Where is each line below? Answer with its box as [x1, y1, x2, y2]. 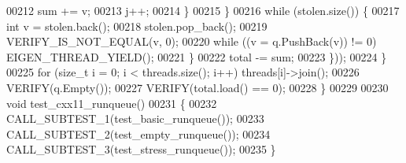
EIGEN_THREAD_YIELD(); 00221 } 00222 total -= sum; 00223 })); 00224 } [6, 48, 387, 65]
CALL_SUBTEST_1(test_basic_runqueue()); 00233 [6, 110, 264, 127]
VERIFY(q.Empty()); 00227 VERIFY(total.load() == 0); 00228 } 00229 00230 [6, 79, 389, 95]
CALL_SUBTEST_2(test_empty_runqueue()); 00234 [6, 125, 271, 142]
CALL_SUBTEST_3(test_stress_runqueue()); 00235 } [6, 141, 276, 157]
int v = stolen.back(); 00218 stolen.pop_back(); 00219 [6, 17, 268, 34]
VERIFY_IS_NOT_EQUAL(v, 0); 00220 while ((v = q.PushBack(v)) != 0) [6, 33, 377, 50]
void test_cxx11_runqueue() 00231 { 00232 [6, 94, 217, 111]
